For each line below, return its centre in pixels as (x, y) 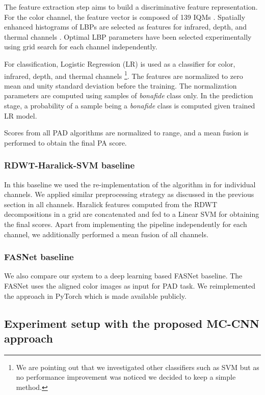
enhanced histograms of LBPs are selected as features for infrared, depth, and (126, 27)
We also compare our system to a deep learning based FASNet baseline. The (123, 276)
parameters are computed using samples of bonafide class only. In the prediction (129, 95)
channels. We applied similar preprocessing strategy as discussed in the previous (129, 194)
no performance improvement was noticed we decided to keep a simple (126, 377)
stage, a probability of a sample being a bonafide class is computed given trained (130, 105)
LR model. (21, 115)
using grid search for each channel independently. (81, 47)
